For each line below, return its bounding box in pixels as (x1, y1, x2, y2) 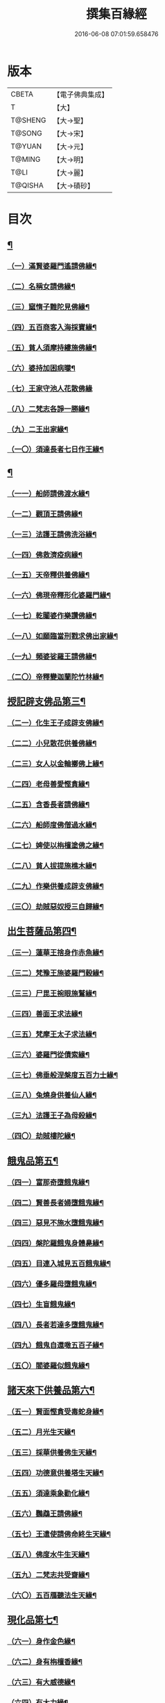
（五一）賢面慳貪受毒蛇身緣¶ (7, 1407, 104, 1417)
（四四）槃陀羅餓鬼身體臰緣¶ (7, 1238, 104, 1248)
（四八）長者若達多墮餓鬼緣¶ (7, 1320, 104, 1330)
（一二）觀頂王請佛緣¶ (7, 509, 83, 518)
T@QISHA (10, 180, 44, 190)
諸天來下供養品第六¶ (7, 1384, 95, 1397)
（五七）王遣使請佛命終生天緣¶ (7, 1529, 111, 1539)
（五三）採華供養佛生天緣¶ (7, 1448, 97, 1458)
